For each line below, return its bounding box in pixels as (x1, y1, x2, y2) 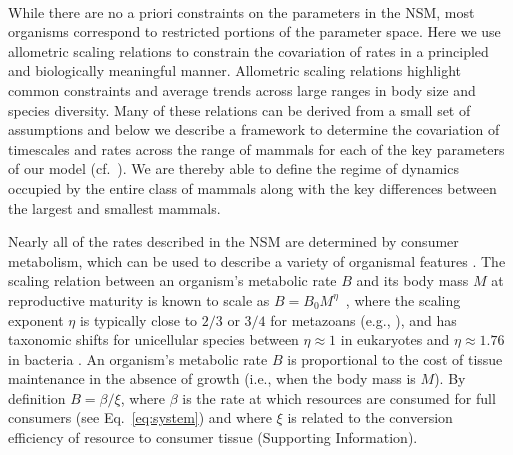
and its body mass (356, 270, 469, 291)
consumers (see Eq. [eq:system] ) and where (8, 407, 272, 428)
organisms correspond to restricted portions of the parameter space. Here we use (8, 21, 501, 42)
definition (8, 387, 66, 408)
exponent (8, 309, 64, 330)
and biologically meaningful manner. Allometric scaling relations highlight (8, 60, 461, 81)
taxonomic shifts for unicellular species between (8, 329, 299, 350)
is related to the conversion (287, 407, 453, 428)
